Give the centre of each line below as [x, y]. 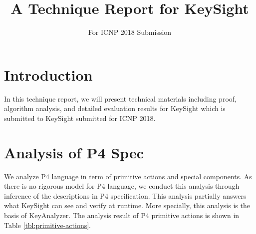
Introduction [48, 74]
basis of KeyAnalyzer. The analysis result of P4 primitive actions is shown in [122, 215]
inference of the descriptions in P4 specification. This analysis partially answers [125, 195]
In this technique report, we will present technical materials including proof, [120, 98]
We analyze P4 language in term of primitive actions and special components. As [128, 176]
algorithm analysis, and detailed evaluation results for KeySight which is [115, 108]
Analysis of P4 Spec [74, 152]
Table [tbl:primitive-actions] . [47, 225]
